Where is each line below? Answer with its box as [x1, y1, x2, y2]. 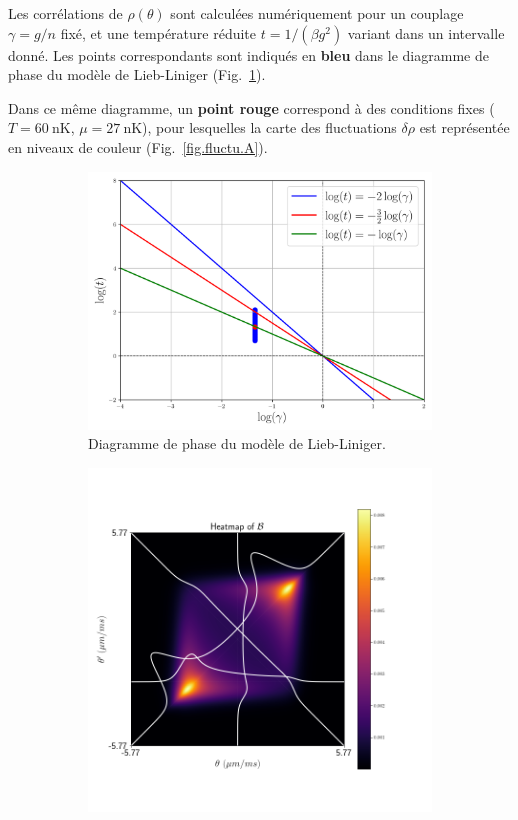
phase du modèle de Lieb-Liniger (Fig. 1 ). [8, 64, 266, 85]
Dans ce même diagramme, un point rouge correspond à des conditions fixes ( [8, 97, 495, 118]
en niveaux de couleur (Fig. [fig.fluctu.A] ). [8, 136, 268, 157]
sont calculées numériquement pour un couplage [170, 3, 464, 23]
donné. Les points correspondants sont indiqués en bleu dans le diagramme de [8, 44, 489, 65]
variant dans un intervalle [347, 22, 505, 43]
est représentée [419, 117, 510, 138]
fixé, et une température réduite [60, 22, 257, 43]
